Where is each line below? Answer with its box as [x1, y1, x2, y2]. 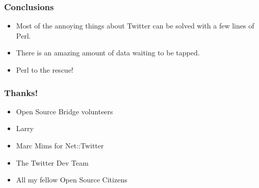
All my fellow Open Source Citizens [16, 174, 127, 185]
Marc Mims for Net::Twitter [16, 140, 104, 150]
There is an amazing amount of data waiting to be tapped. [16, 47, 200, 58]
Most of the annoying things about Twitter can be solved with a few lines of [16, 20, 254, 31]
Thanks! [4, 86, 38, 99]
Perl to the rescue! [16, 65, 73, 75]
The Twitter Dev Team [16, 157, 89, 168]
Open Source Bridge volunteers [16, 106, 113, 116]
